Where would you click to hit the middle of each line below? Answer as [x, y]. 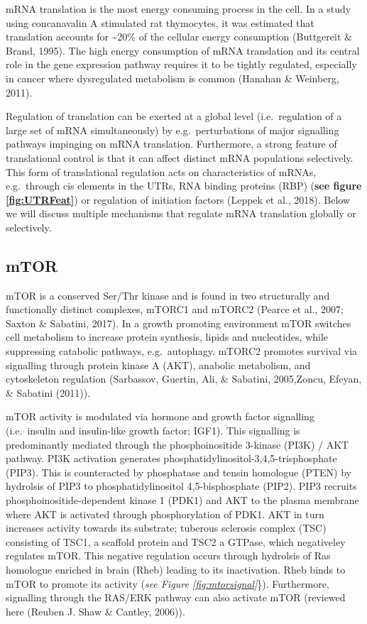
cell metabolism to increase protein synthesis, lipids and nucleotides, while [167, 337]
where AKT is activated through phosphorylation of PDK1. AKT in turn [165, 514]
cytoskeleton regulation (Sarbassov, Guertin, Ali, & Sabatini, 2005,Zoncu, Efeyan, [184, 379]
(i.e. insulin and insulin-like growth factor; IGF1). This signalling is [153, 431]
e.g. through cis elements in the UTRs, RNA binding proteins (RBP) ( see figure [184, 186]
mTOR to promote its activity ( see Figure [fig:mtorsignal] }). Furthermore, [168, 583]
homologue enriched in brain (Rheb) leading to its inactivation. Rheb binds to [176, 569]
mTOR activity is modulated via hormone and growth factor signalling [160, 416]
